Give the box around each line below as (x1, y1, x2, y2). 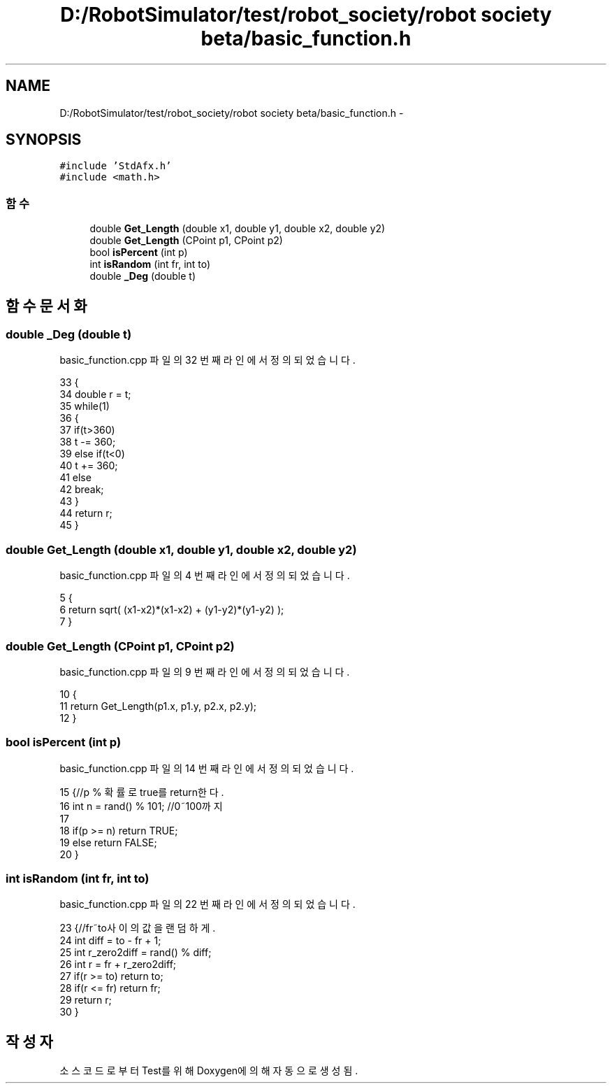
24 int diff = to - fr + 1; (59, 934, 161, 947)
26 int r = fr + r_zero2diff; (59, 958, 177, 971)
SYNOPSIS (6, 131, 82, 149)
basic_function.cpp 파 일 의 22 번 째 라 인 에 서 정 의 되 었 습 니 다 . (59, 898, 356, 911)
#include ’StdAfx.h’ (59, 160, 172, 172)
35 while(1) (59, 400, 110, 413)
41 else (59, 471, 92, 484)
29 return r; (59, 994, 112, 1006)
